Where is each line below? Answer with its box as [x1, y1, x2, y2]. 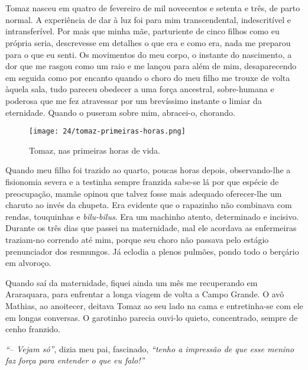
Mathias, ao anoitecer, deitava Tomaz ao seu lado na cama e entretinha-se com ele [5, 299, 303, 311]
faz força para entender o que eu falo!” [5, 354, 145, 366]
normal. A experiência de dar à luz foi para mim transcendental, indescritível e [5, 13, 291, 25]
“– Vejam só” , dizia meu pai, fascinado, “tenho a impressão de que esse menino [5, 342, 294, 355]
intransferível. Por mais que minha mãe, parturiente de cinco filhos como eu [5, 25, 280, 37]
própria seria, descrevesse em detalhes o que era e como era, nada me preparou [5, 36, 291, 48]
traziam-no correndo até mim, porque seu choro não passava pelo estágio [5, 233, 269, 245]
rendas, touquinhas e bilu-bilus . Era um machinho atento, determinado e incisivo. [5, 210, 299, 222]
